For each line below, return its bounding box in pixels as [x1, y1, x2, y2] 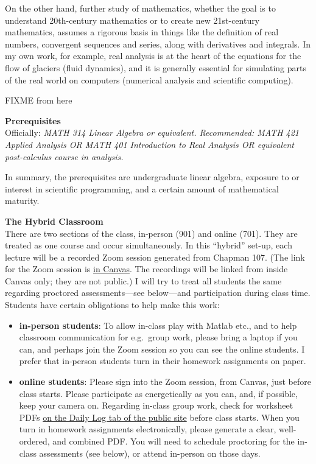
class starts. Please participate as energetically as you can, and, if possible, [19, 387, 298, 399]
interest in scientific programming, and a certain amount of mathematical [5, 182, 279, 195]
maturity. [5, 194, 40, 207]
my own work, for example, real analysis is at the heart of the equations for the [5, 49, 301, 62]
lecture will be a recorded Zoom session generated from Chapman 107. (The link [5, 250, 305, 263]
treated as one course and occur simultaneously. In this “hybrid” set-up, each [5, 239, 292, 251]
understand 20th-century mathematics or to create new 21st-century [5, 13, 260, 26]
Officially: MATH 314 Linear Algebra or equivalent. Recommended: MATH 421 [5, 126, 300, 139]
